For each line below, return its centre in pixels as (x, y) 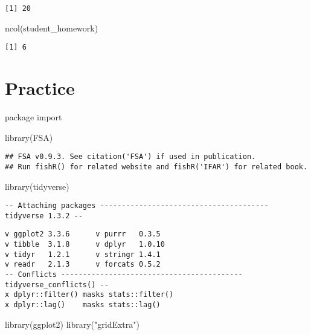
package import (34, 117)
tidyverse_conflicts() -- (57, 285)
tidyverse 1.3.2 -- (44, 216)
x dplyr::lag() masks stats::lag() (83, 305)
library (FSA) (29, 137)
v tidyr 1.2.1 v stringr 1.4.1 (83, 254)
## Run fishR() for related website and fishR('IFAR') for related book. (156, 167)
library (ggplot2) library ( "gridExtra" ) (72, 324)
